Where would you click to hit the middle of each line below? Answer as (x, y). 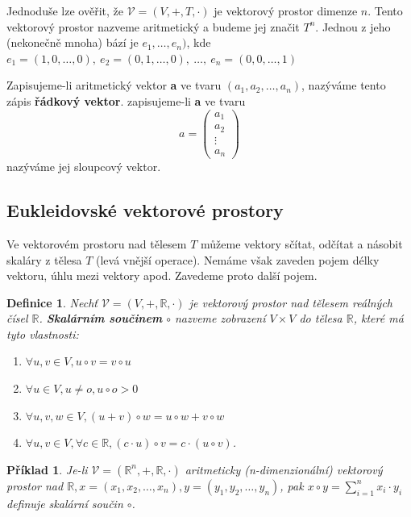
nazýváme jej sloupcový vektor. (84, 167)
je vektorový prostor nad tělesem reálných (291, 302)
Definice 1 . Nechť (52, 302)
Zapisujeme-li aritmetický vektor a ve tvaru (114, 85)
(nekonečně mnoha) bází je (73, 42)
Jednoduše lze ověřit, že (65, 10)
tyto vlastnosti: (43, 334)
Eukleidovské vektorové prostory (145, 210)
